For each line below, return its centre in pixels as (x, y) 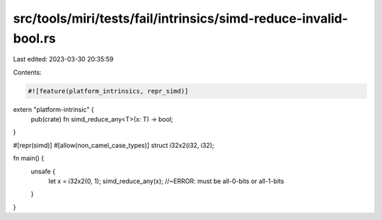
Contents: (27, 72)
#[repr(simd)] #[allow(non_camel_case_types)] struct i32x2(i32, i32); (114, 145)
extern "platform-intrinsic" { (54, 109)
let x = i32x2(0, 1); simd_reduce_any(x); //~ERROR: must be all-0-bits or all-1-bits (166, 181)
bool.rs (35, 38)
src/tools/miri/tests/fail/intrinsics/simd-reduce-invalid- (180, 18)
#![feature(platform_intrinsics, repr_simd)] (108, 91)
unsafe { (43, 171)
